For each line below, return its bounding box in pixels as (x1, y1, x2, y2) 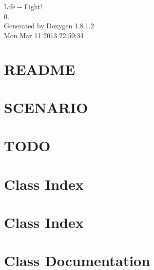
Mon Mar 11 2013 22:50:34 (4, 30, 84, 40)
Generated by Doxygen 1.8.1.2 (4, 21, 94, 31)
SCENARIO (4, 97, 88, 117)
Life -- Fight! (4, 1, 42, 11)
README (4, 59, 76, 79)
